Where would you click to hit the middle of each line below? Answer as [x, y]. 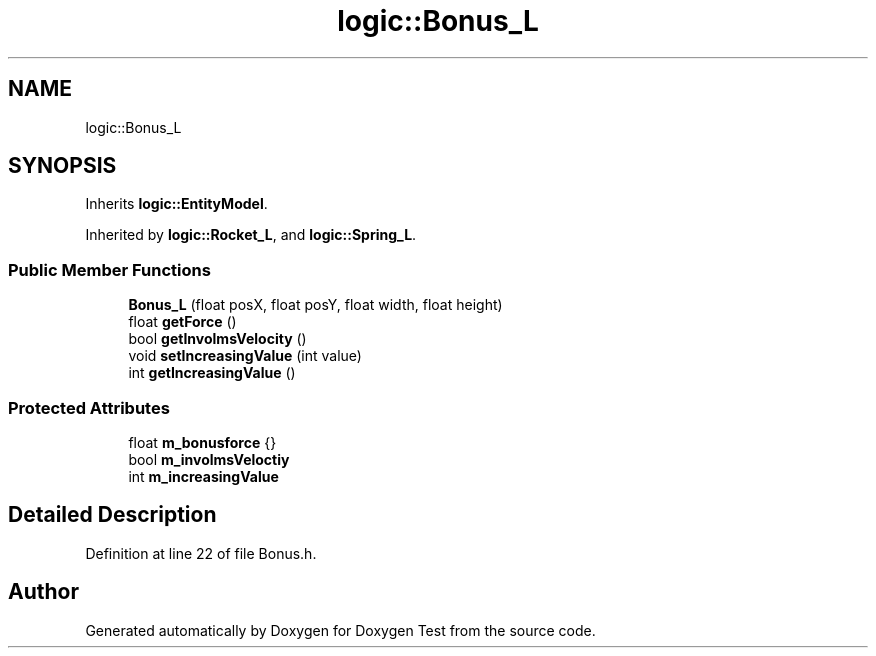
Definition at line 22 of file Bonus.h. [201, 553]
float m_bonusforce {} [202, 442]
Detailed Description [112, 515]
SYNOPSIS [62, 166]
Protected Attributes [89, 407]
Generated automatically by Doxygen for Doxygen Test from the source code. [340, 630]
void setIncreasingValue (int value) [245, 356]
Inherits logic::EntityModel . [176, 204]
